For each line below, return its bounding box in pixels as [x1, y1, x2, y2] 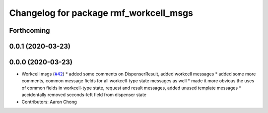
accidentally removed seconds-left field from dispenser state [21, 92, 146, 98]
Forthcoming [9, 26, 50, 35]
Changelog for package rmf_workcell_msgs [9, 7, 194, 18]
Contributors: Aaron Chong [21, 99, 77, 105]
